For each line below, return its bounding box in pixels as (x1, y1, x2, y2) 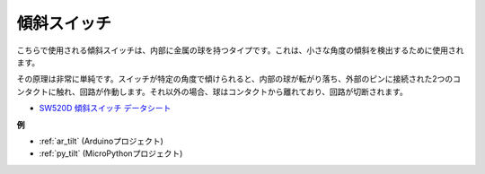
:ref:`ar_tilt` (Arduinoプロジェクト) (39, 135, 163, 146)
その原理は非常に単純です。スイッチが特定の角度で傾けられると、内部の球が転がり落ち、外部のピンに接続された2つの (16, 74, 454, 84)
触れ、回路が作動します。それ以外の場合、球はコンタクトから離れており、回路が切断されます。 (55, 86, 408, 97)
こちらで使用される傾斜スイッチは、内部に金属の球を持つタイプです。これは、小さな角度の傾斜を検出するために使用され (16, 45, 464, 56)
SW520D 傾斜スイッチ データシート (39, 103, 172, 114)
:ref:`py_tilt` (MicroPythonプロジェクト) (39, 148, 183, 159)
